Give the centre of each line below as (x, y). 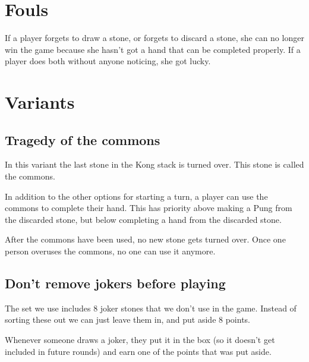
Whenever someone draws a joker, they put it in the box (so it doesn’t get (140, 340)
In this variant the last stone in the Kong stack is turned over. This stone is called (154, 164)
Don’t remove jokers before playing (115, 283)
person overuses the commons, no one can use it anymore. (110, 251)
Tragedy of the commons (83, 139)
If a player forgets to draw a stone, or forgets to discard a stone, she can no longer (154, 38)
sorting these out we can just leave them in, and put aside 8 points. (128, 319)
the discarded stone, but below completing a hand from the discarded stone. (143, 219)
